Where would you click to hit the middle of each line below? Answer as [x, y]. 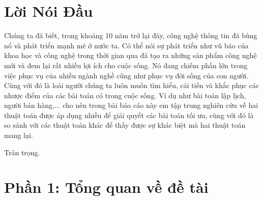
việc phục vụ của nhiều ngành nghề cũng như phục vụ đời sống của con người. [126, 75]
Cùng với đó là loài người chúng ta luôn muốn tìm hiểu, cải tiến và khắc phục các [131, 85]
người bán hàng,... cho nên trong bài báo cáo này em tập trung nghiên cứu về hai [131, 105]
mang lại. [19, 135]
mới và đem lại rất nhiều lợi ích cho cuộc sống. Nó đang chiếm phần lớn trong [126, 65]
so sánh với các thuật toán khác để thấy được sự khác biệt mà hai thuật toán [125, 125]
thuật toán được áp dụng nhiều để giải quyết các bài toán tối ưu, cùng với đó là [129, 115]
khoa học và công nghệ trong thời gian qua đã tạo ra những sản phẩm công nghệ [130, 55]
